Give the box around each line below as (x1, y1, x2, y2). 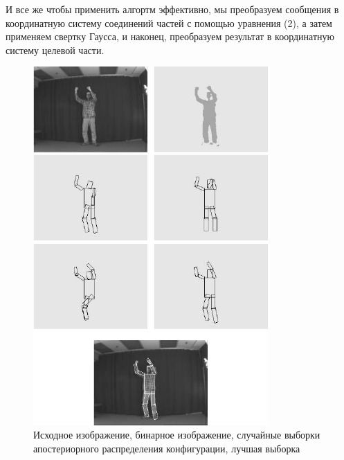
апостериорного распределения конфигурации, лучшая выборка (33, 441, 300, 455)
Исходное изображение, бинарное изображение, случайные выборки (33, 427, 320, 442)
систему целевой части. (6, 42, 105, 57)
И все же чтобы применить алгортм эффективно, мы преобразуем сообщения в (6, 2, 339, 16)
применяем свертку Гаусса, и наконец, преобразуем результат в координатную (6, 29, 334, 44)
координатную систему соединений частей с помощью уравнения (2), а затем (6, 15, 332, 30)
